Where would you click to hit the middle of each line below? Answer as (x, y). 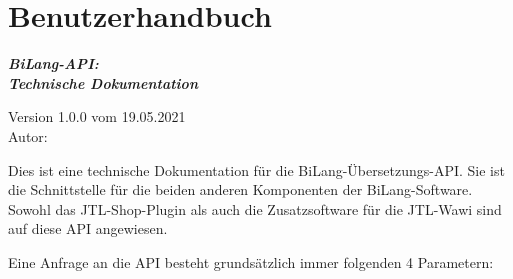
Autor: (28, 135)
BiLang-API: (53, 63)
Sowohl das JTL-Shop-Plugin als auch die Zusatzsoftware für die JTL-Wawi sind (255, 208)
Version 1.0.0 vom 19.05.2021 (97, 116)
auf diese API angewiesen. (88, 228)
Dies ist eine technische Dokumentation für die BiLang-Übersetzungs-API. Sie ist (256, 169)
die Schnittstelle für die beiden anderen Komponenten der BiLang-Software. (240, 189)
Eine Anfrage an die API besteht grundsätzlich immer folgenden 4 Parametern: (251, 261)
